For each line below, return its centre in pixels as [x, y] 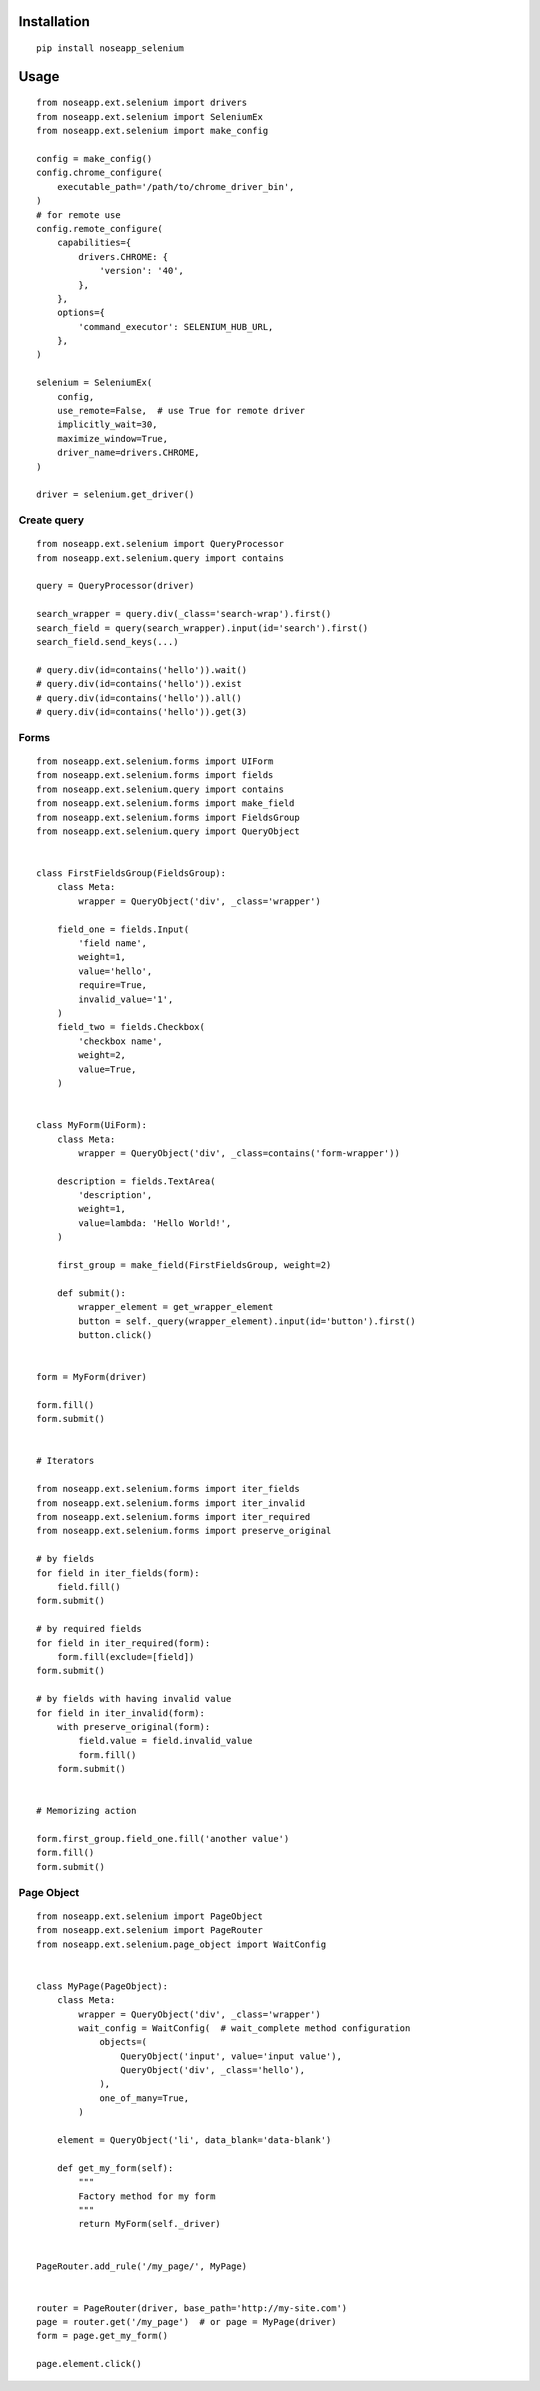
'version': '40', [142, 271]
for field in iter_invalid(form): [120, 1713]
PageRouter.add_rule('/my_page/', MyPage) [142, 2266]
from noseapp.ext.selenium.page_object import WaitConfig [181, 1944]
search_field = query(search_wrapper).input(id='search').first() [202, 628]
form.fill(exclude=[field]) [125, 1656]
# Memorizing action [86, 1811]
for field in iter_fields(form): [118, 1573]
